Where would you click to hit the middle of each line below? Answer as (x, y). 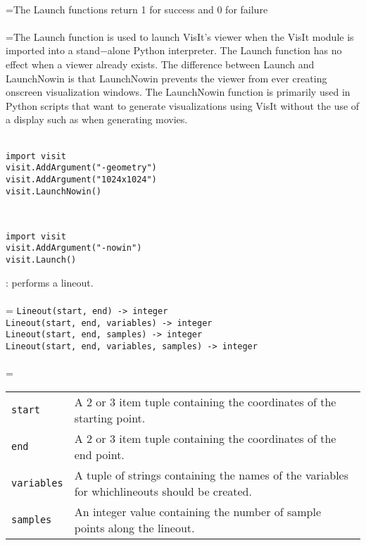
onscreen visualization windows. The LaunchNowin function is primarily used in (178, 92)
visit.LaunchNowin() (54, 191)
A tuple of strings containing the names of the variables (212, 475)
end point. (99, 454)
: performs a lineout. (50, 282)
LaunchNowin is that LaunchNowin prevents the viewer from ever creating (166, 78)
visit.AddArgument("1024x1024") (81, 179)
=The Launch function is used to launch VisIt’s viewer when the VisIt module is (180, 36)
